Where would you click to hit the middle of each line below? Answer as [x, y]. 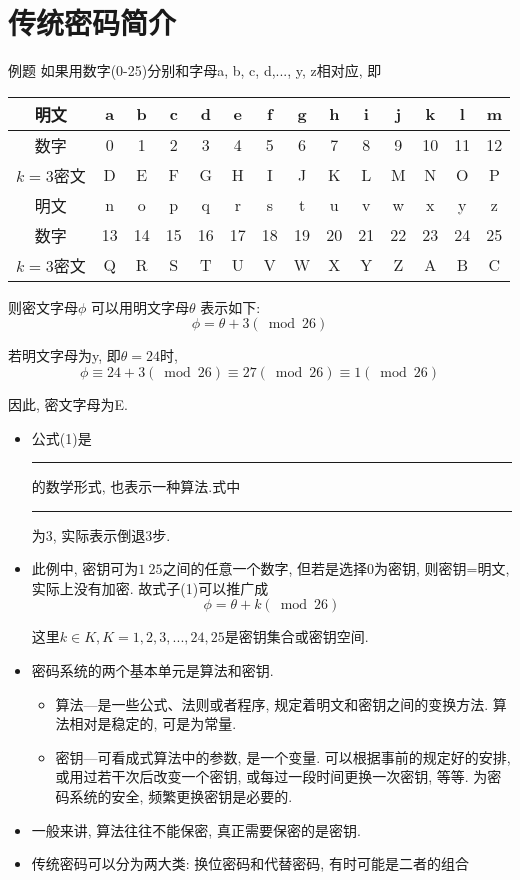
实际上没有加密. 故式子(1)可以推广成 [150, 587]
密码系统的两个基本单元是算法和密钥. [152, 670]
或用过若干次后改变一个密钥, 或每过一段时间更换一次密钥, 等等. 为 [271, 776]
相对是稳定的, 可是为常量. [153, 723]
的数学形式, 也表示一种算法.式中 [136, 486]
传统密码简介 [92, 22]
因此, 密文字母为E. [68, 403]
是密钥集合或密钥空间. [296, 636]
